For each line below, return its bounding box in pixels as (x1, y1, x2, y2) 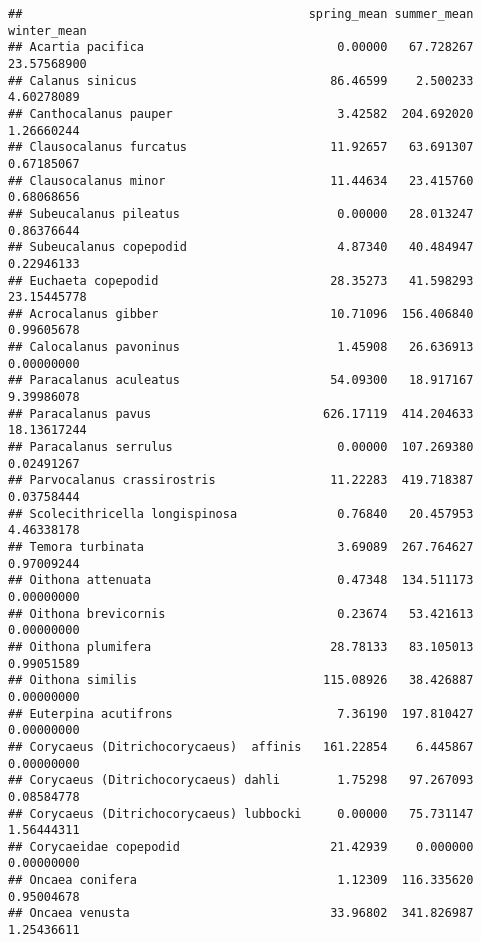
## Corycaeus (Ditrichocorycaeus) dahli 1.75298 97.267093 (8, 773, 474, 788)
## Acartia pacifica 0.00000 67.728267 (8, 40, 474, 55)
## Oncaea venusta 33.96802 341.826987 (8, 906, 474, 921)
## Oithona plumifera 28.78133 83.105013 (8, 639, 474, 654)
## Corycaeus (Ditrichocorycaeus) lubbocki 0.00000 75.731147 (8, 806, 474, 821)
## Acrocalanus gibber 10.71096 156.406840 (8, 306, 474, 321)
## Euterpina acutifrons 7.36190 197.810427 (8, 706, 474, 721)
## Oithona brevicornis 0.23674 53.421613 (8, 606, 474, 621)
